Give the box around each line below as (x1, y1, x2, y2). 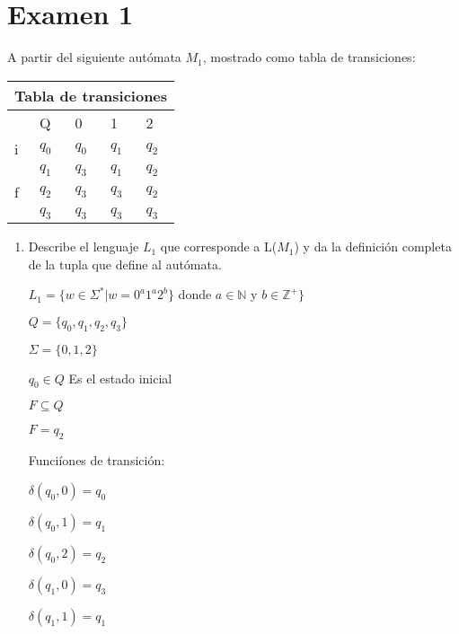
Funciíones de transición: (28, 451, 165, 470)
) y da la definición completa (294, 237, 452, 256)
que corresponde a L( (160, 237, 278, 256)
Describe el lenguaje (28, 237, 139, 256)
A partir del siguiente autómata (7, 48, 181, 66)
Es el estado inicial (68, 368, 172, 387)
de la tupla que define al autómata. (28, 254, 222, 273)
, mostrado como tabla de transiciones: (202, 48, 416, 66)
